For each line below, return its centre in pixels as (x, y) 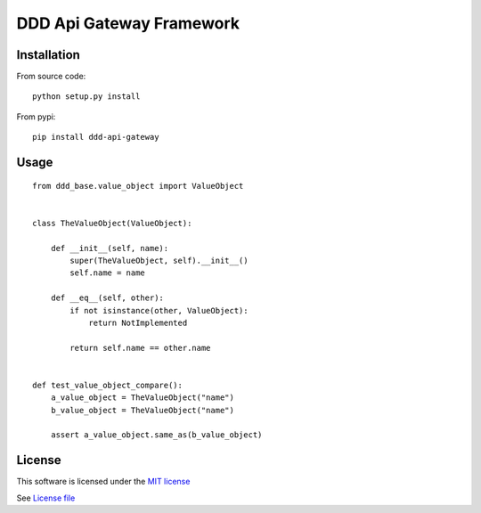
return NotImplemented (138, 322)
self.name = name (108, 273)
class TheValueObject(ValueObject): (112, 223)
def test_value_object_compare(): (107, 385)
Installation (48, 55)
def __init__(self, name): (110, 248)
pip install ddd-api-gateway (96, 137)
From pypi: (36, 117)
